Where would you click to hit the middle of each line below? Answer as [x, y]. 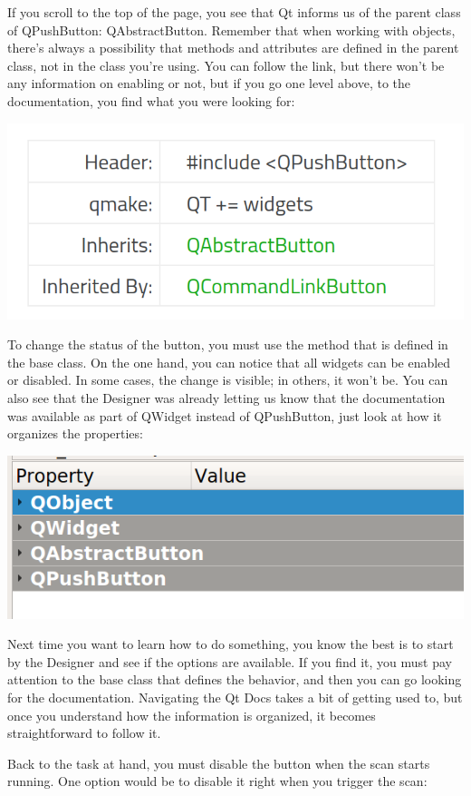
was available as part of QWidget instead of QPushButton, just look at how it [225, 415]
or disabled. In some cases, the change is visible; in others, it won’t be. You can [228, 380]
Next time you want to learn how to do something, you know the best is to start [231, 644]
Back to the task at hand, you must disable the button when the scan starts [219, 763]
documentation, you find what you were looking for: [151, 100]
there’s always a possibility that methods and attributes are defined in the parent [233, 48]
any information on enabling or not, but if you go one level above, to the [209, 83]
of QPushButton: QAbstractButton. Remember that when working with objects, [231, 29]
